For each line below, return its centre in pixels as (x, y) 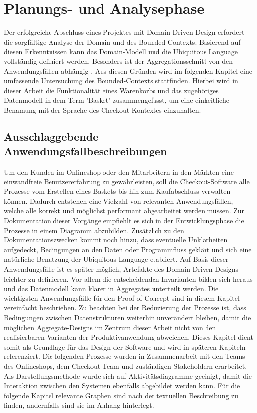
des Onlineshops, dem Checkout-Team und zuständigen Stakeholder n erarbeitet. (126, 366)
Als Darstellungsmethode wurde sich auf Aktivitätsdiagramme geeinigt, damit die (128, 376)
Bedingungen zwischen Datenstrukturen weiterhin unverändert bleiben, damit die (128, 317)
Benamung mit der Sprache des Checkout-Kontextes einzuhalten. (103, 109)
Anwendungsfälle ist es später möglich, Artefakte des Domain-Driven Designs (121, 269)
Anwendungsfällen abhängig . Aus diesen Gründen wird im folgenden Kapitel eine (128, 71)
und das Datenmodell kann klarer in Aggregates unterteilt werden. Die (111, 288)
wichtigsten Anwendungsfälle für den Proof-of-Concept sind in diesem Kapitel (122, 298)
